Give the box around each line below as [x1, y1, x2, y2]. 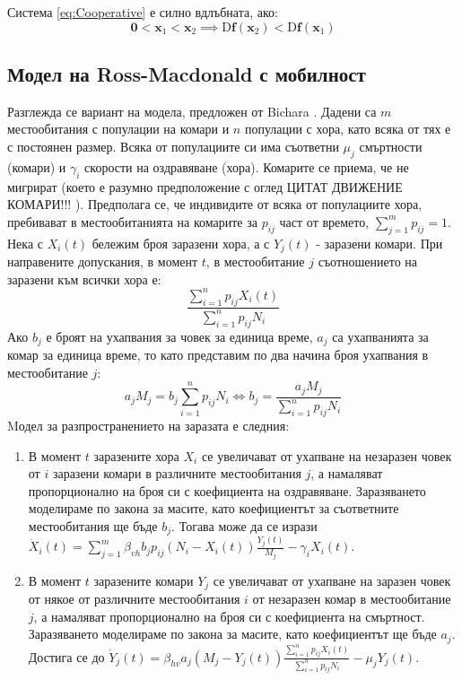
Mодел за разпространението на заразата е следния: [7, 415, 290, 434]
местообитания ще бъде [28, 516, 158, 535]
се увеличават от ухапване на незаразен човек [201, 446, 452, 465]
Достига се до [28, 647, 105, 666]
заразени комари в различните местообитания [52, 464, 301, 483]
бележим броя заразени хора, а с [92, 233, 270, 252]
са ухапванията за [332, 327, 429, 345]
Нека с [7, 233, 44, 252]
